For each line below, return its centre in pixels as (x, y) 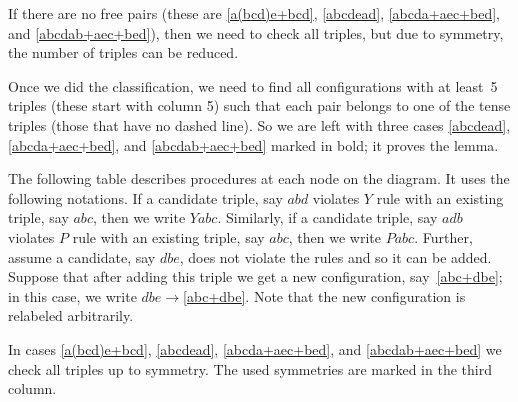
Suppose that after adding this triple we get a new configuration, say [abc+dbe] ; (255, 276)
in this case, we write (72, 295)
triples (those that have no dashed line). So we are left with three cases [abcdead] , (259, 124)
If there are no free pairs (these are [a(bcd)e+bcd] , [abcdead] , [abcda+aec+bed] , (254, 13)
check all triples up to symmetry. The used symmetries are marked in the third (250, 368)
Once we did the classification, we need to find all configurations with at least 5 (253, 85)
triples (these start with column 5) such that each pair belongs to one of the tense (259, 105)
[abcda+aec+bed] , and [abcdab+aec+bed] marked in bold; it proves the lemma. (253, 144)
